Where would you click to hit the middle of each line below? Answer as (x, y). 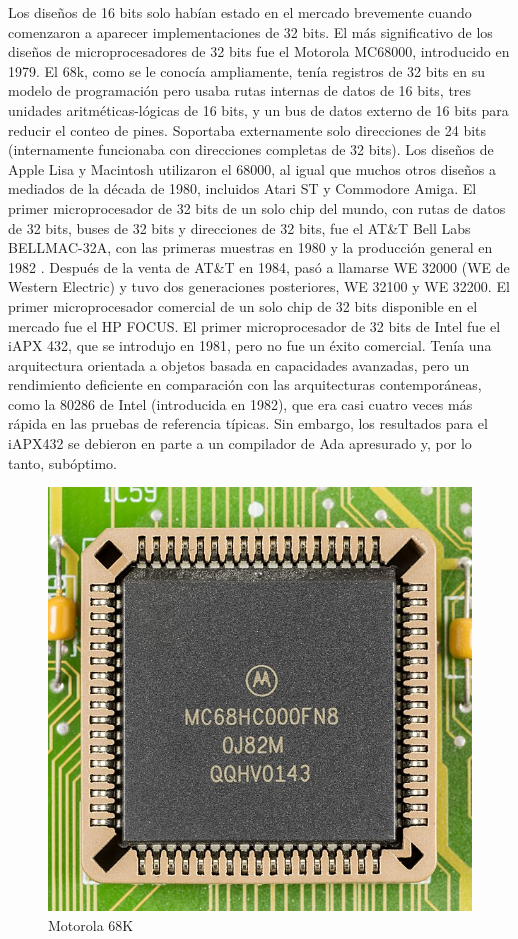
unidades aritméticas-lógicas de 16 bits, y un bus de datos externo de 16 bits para (258, 109)
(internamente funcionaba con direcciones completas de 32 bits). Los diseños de (251, 149)
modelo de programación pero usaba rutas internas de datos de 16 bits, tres (240, 90)
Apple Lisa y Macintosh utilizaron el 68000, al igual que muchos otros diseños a (252, 168)
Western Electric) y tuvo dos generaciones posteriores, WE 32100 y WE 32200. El (259, 286)
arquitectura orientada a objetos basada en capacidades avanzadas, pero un (239, 364)
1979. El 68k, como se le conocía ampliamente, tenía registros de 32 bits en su (246, 70)
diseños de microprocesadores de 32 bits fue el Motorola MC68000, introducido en (259, 51)
